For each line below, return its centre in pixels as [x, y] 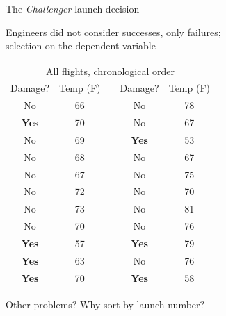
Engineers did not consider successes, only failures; [113, 32]
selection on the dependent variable [81, 45]
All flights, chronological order [110, 70]
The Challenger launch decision [73, 8]
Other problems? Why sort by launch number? [105, 304]
